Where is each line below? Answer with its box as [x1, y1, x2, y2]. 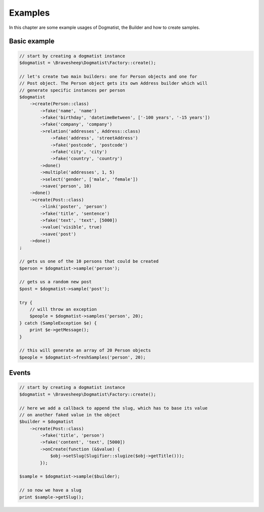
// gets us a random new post [19, 279, 92, 285]
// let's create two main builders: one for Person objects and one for [19, 73, 198, 79]
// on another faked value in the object [19, 412, 120, 418]
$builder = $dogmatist [19, 419, 74, 424]
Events [9, 369, 31, 377]
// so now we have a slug [19, 488, 82, 493]
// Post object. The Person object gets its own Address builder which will [19, 81, 208, 86]
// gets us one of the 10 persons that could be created [19, 258, 159, 264]
